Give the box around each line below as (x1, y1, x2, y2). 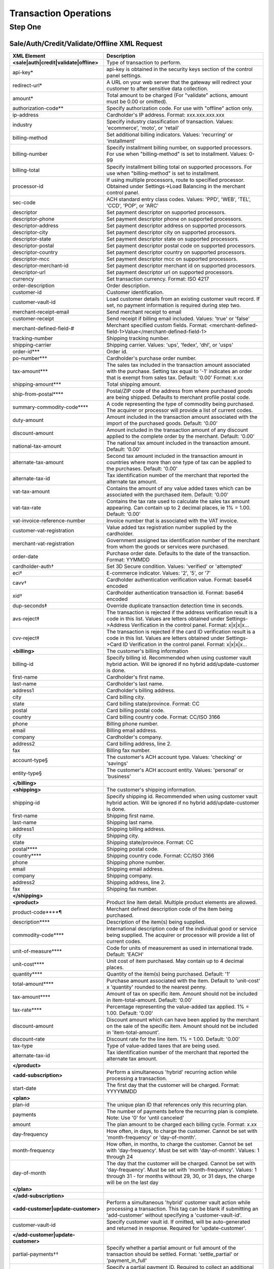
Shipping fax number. (107, 885, 158, 892)
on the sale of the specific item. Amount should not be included (107, 1022, 258, 1029)
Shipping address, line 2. (107, 879, 166, 886)
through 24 (107, 1153, 133, 1160)
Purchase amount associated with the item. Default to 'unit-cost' (107, 977, 260, 984)
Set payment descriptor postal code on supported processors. (107, 242, 256, 249)
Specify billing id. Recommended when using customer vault (107, 654, 251, 661)
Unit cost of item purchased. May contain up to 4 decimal (107, 957, 244, 964)
